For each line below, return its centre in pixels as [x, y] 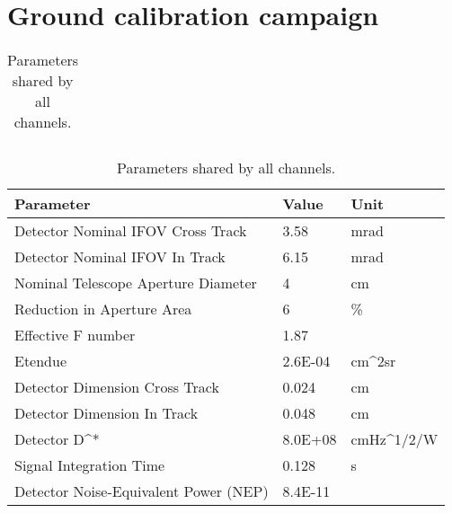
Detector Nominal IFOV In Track [120, 257]
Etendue [41, 361]
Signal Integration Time [90, 465]
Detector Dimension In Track [106, 413]
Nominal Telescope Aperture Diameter [136, 283]
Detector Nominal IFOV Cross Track [131, 231]
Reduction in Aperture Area [103, 309]
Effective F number [75, 335]
